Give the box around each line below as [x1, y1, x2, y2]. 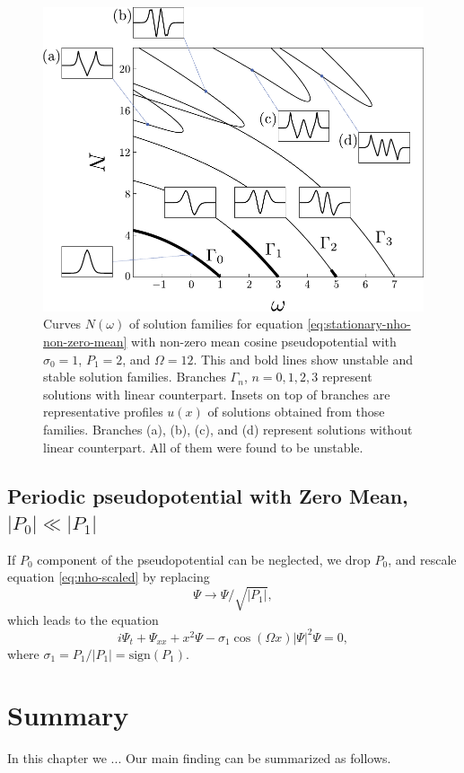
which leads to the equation [7, 610, 159, 628]
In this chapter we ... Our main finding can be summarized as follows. [7, 749, 391, 768]
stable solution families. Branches [43, 367, 226, 386]
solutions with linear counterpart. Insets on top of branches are [43, 384, 390, 403]
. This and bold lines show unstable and [193, 349, 414, 368]
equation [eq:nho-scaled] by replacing [7, 567, 210, 586]
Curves [43, 314, 82, 333]
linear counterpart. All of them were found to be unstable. [43, 437, 363, 456]
